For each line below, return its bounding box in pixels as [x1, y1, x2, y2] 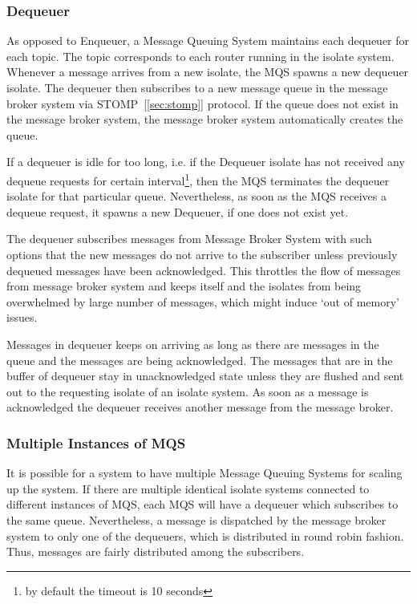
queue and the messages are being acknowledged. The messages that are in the [6, 351, 393, 368]
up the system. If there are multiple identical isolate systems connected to [6, 480, 370, 497]
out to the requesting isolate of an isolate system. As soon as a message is [6, 383, 369, 399]
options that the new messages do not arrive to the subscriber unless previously [6, 246, 398, 262]
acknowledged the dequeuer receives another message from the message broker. [6, 399, 394, 416]
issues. [6, 309, 38, 326]
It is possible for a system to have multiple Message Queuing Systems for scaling [6, 464, 403, 481]
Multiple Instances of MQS [6, 432, 186, 452]
